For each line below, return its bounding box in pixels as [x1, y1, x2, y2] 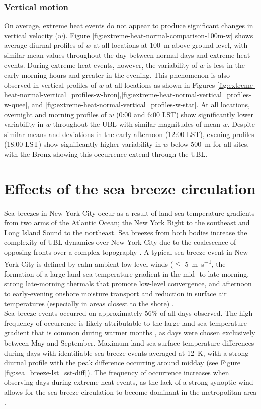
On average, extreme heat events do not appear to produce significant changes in [4, 20, 253, 31]
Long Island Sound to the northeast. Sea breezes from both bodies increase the [4, 227, 247, 237]
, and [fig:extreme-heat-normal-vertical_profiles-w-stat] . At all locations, [27, 99, 250, 109]
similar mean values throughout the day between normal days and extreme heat [4, 50, 250, 60]
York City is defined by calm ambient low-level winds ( [4, 258, 173, 269]
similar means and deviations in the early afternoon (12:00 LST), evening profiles [4, 128, 254, 139]
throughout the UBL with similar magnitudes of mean [53, 119, 220, 129]
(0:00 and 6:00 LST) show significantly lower [116, 109, 253, 119]
